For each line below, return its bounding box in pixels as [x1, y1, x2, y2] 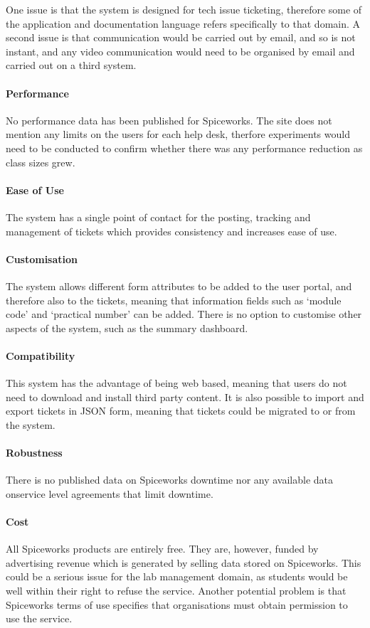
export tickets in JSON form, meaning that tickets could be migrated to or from [6, 403, 356, 418]
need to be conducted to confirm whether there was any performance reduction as [6, 140, 363, 155]
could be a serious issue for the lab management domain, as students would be [6, 569, 348, 584]
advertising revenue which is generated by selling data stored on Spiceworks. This [6, 555, 361, 570]
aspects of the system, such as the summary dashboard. [6, 320, 248, 335]
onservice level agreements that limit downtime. [6, 486, 213, 501]
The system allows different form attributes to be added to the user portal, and [6, 278, 352, 293]
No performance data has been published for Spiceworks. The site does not [6, 112, 332, 127]
